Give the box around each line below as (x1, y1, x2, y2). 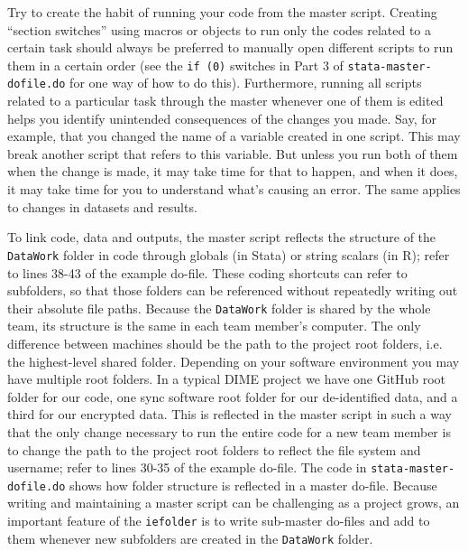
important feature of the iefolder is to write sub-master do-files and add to (7, 511, 430, 529)
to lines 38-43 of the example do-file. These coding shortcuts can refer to (7, 263, 408, 282)
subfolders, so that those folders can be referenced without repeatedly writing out (7, 281, 458, 300)
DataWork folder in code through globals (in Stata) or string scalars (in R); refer (7, 245, 450, 264)
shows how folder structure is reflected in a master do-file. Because (69, 475, 437, 494)
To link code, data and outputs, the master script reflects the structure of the (7, 228, 436, 247)
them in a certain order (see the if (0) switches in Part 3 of (7, 55, 344, 74)
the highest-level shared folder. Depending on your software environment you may (7, 351, 460, 370)
